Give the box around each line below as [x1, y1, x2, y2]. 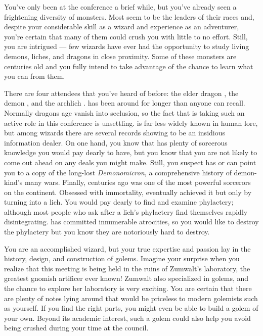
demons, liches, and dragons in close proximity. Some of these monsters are [4, 51, 237, 61]
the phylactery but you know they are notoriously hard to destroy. [4, 226, 210, 237]
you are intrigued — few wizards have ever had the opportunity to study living [4, 41, 249, 52]
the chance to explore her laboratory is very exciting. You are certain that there [4, 283, 252, 294]
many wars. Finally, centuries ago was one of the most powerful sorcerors [24, 177, 251, 187]
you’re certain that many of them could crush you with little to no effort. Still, [4, 31, 248, 41]
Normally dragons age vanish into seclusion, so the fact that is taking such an [4, 107, 245, 118]
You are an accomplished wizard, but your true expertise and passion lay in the [4, 243, 251, 254]
